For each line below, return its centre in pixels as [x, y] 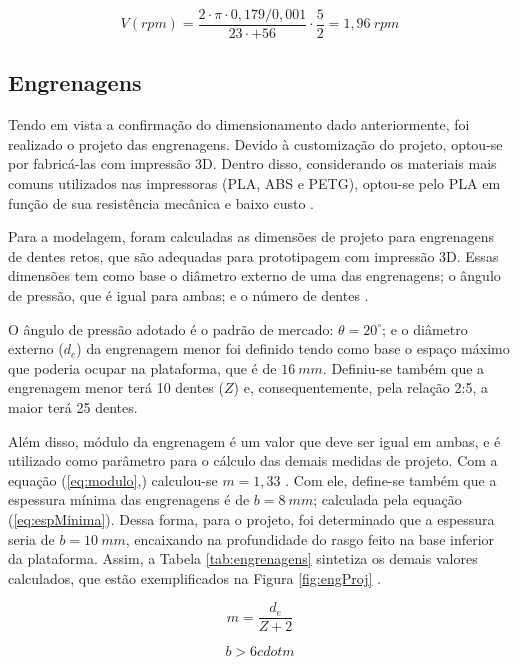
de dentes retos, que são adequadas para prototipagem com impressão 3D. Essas [253, 255]
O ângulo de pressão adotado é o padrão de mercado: [171, 328]
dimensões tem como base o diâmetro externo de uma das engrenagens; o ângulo [254, 275]
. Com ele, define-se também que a [391, 479]
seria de [31, 538]
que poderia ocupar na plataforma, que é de [142, 367]
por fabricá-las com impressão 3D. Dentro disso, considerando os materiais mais [252, 163]
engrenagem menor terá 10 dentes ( [116, 387]
